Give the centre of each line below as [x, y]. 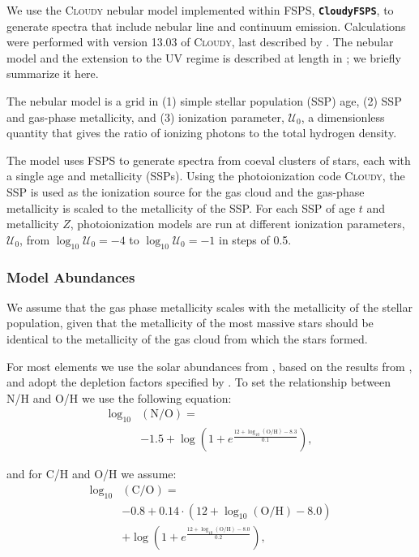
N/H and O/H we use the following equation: [119, 397]
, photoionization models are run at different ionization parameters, [237, 224]
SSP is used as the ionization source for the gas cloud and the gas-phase [186, 192]
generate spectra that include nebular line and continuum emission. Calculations [206, 26]
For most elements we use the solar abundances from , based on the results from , [209, 366]
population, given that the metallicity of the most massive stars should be [190, 323]
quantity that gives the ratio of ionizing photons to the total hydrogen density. [202, 133]
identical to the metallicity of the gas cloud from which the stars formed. [187, 338]
